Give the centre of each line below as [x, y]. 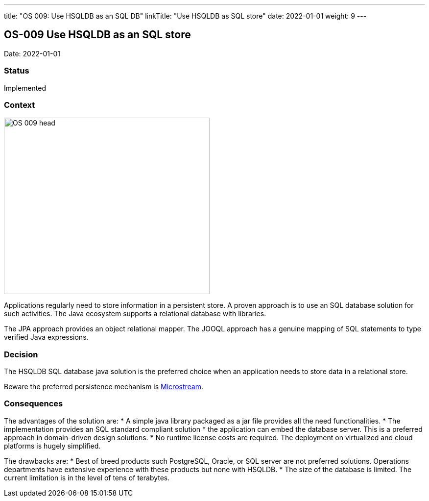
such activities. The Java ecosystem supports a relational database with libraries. [135, 314]
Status [17, 71]
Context [20, 105]
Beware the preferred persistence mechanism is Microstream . [104, 387]
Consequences [34, 404]
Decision [21, 354]
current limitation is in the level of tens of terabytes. [87, 477]
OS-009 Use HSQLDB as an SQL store [97, 35]
